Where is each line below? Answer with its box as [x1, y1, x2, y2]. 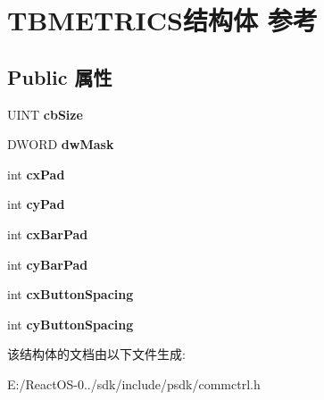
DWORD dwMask [7, 135, 114, 154]
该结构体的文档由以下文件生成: [7, 345, 186, 363]
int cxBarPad [7, 224, 88, 243]
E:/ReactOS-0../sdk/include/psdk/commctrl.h [7, 374, 261, 393]
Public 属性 [7, 62, 112, 90]
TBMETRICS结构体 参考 [7, 2, 318, 38]
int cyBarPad [7, 254, 88, 273]
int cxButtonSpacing [7, 285, 134, 304]
